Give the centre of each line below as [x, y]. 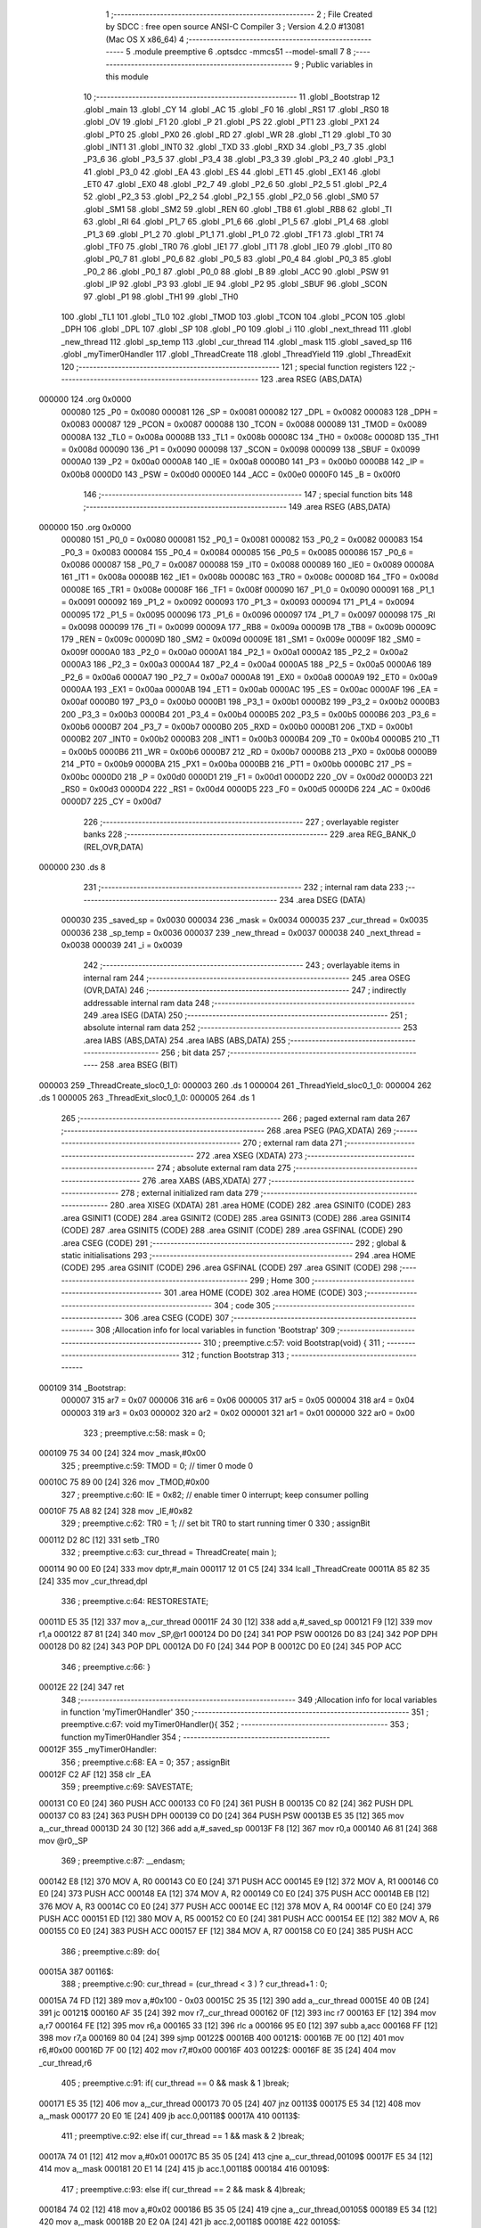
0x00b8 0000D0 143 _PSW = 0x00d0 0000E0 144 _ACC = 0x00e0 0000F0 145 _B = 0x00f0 [231, 474]
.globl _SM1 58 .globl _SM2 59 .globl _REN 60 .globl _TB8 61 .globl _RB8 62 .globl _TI [237, 209]
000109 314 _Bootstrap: [82, 1388]
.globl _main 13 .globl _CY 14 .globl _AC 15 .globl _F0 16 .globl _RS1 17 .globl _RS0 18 [236, 109]
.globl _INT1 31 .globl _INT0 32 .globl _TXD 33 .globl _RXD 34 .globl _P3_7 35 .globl [235, 146]
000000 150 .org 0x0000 [85, 527]
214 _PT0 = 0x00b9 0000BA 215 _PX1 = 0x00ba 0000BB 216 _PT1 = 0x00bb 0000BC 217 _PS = [237, 764]
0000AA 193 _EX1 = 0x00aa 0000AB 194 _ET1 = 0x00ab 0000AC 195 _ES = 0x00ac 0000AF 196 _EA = [250, 689]
